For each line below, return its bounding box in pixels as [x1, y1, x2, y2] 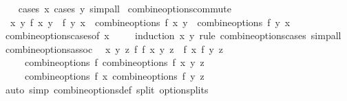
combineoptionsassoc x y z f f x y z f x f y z [5, 41, 224, 56]
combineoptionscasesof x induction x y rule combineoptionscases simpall [5, 28, 341, 43]
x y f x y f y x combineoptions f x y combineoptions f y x [10, 14, 291, 29]
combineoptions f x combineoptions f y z [24, 68, 204, 82]
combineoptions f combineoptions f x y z [24, 55, 204, 69]
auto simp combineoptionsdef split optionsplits [5, 82, 209, 96]
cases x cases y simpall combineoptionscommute [18, 1, 231, 15]
